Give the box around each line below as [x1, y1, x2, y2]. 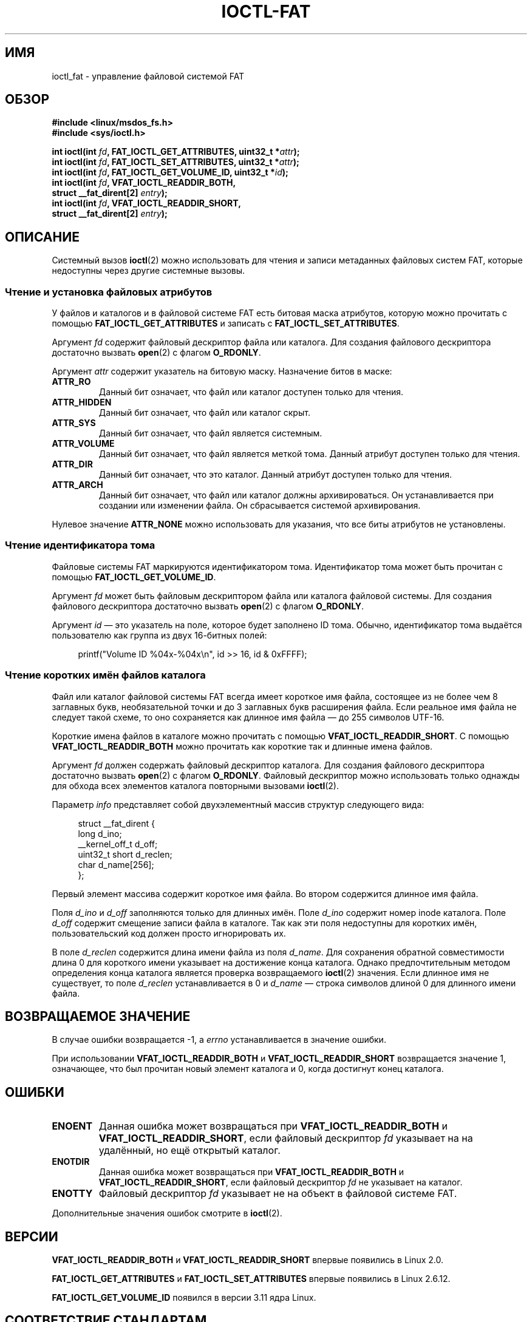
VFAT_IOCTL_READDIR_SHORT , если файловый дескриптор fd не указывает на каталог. [98, 1177, 463, 1188]
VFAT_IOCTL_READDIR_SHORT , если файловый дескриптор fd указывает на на [98, 1132, 473, 1145]
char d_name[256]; [78, 859, 154, 870]
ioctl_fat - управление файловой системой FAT [52, 70, 245, 81]
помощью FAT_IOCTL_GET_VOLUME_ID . [52, 571, 216, 582]
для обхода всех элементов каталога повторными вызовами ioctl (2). [52, 780, 339, 791]
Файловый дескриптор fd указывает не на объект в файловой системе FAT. [98, 1187, 457, 1200]
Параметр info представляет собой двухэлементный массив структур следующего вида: [52, 799, 425, 810]
